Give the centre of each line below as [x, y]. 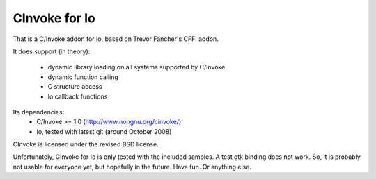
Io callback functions [78, 96]
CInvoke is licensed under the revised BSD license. [86, 144]
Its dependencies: [39, 112]
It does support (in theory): [52, 51]
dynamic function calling [83, 77]
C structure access [75, 87]
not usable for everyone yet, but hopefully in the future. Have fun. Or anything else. [132, 167]
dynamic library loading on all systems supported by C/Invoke [136, 67]
